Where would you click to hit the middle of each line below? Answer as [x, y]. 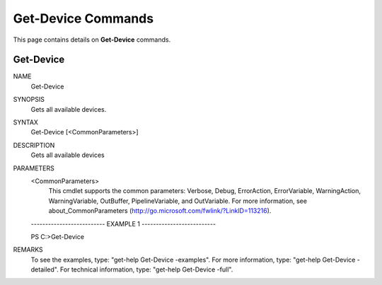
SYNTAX [26, 122]
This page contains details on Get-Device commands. [92, 40]
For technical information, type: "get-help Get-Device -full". [147, 269]
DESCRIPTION [34, 145]
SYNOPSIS [29, 100]
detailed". [45, 269]
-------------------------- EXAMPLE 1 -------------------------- [123, 223]
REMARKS [28, 250]
